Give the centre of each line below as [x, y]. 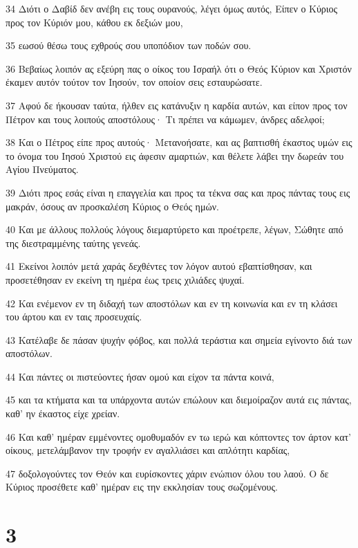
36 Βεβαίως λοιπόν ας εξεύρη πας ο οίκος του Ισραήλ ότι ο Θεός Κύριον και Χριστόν [179, 68]
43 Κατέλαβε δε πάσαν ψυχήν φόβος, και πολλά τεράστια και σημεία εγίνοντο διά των [179, 339]
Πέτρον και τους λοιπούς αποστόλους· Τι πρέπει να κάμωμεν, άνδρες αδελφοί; [165, 119]
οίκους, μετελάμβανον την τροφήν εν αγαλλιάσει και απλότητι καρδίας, [148, 450]
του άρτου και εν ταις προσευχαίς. [74, 317]
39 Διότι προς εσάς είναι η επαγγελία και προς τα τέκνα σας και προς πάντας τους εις [178, 192]
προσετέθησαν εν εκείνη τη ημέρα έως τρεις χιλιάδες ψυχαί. [125, 279]
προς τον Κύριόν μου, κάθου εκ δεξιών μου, [94, 22]
